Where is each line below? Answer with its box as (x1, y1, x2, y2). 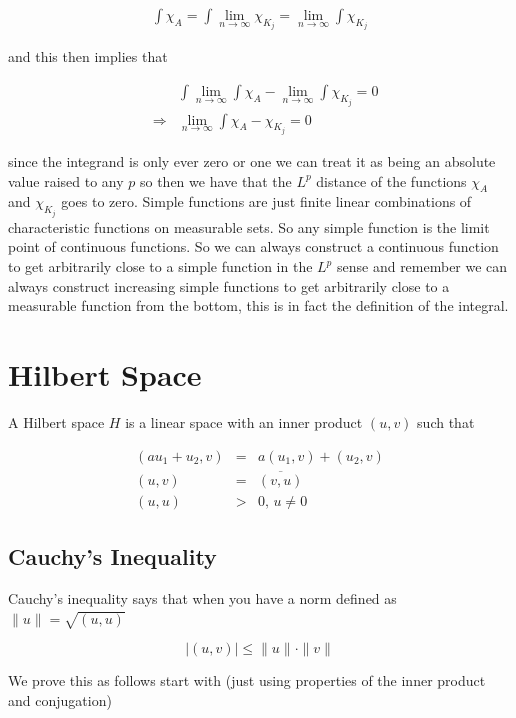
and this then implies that (8, 46, 168, 67)
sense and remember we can (336, 256, 508, 277)
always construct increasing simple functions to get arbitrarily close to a (8, 275, 450, 296)
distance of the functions (316, 170, 467, 191)
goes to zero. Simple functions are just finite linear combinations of (61, 191, 472, 212)
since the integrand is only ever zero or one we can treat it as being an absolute (8, 151, 496, 171)
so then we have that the (139, 170, 292, 191)
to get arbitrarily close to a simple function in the (8, 256, 313, 277)
